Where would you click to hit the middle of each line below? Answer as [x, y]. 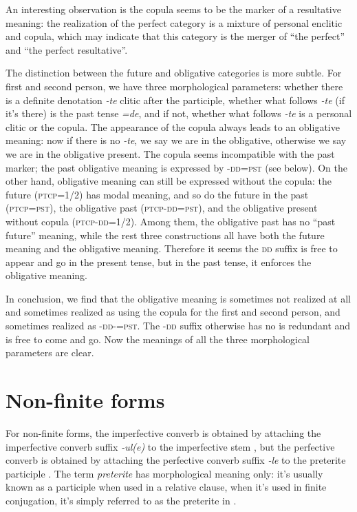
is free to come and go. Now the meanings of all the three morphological [158, 339]
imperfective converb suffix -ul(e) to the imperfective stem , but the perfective [170, 446]
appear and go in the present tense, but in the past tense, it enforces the [159, 262]
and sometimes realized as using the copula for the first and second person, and [173, 312]
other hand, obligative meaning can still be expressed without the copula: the [169, 181]
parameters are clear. [50, 352]
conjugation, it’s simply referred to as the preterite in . [121, 500]
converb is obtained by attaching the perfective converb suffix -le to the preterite [176, 460]
